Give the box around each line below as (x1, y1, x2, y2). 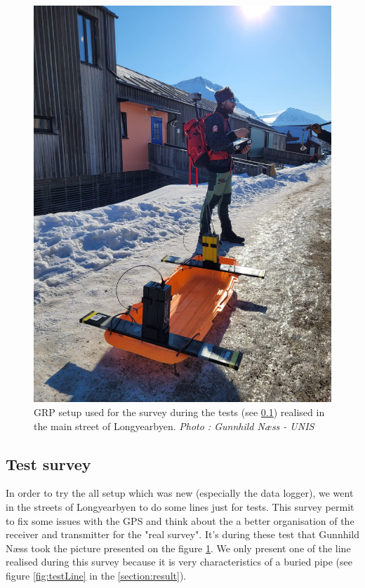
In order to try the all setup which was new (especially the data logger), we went (6, 486, 354, 500)
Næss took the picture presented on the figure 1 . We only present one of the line (6, 540, 351, 555)
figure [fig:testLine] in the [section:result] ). (6, 568, 187, 582)
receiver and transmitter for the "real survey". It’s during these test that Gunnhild (6, 527, 360, 542)
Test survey (6, 453, 91, 474)
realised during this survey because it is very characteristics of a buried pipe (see (6, 554, 352, 569)
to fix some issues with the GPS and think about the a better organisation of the (6, 513, 354, 528)
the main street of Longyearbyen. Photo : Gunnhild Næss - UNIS (34, 418, 314, 433)
